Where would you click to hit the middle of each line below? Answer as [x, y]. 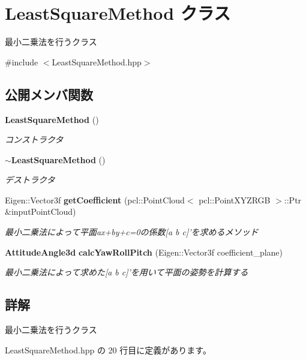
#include [22, 61]
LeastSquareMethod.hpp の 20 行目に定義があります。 [108, 349]
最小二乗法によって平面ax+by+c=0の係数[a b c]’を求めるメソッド [132, 232]
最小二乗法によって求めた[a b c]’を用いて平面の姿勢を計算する [127, 272]
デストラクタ [30, 180]
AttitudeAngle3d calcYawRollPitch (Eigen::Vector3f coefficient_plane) [144, 252]
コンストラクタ [34, 139]
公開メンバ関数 [49, 94]
